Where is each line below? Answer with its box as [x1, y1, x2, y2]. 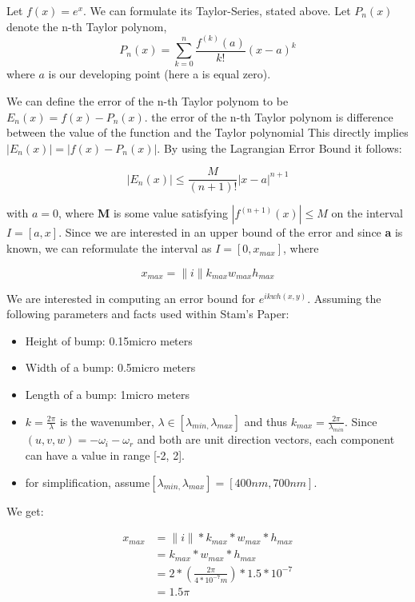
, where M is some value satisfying [58, 205, 228, 221]
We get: [6, 502, 44, 519]
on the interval [331, 205, 403, 221]
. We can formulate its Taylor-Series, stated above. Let [83, 2, 351, 18]
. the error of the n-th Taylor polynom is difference [144, 108, 393, 125]
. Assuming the [307, 289, 381, 306]
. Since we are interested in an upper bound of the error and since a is [58, 224, 403, 241]
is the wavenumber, [59, 413, 154, 429]
